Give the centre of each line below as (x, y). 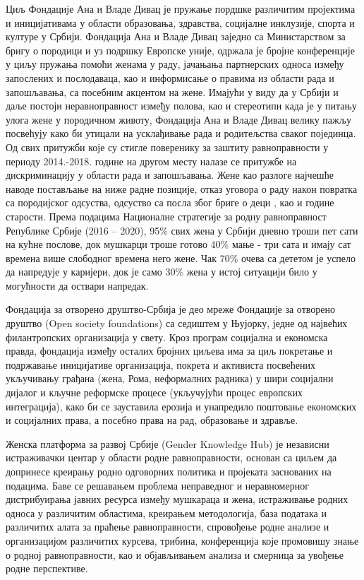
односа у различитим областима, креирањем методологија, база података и (166, 513)
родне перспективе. (47, 568)
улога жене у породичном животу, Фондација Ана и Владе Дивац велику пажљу (178, 119)
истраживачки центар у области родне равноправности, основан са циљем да (171, 457)
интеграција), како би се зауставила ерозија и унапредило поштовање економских (181, 406)
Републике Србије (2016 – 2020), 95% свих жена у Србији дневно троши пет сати (182, 230)
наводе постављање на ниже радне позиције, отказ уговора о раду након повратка (182, 188)
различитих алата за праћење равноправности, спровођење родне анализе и (168, 527)
